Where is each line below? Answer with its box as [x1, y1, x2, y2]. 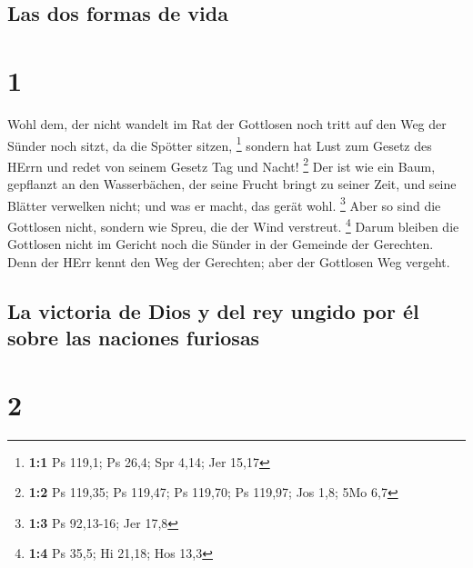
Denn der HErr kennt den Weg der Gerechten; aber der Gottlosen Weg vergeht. [7, 252, 450, 271]
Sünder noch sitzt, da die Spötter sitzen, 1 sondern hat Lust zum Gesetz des [7, 133, 432, 154]
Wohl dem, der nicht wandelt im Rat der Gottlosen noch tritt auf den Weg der [7, 114, 447, 133]
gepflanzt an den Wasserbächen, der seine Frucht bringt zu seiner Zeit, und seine [7, 174, 457, 193]
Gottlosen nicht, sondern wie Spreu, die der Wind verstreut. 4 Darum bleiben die [7, 214, 459, 235]
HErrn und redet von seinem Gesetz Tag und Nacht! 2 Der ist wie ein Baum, [7, 154, 436, 175]
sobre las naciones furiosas [7, 324, 260, 352]
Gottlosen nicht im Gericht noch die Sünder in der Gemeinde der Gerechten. [7, 234, 434, 254]
